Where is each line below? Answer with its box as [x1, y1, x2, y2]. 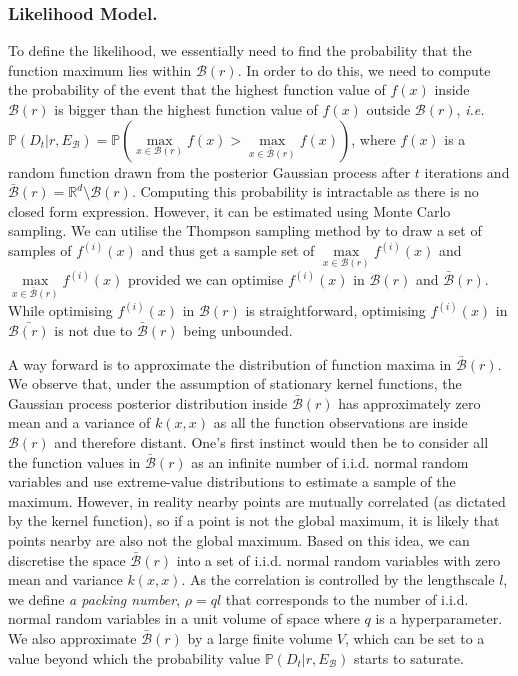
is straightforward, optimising [245, 300, 426, 321]
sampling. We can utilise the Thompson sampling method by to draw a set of [8, 220, 482, 241]
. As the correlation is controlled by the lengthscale [181, 569, 495, 590]
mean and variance [8, 569, 123, 590]
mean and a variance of [8, 412, 151, 433]
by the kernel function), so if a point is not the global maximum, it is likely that [8, 510, 500, 531]
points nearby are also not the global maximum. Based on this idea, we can [8, 529, 470, 550]
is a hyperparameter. [375, 608, 503, 629]
